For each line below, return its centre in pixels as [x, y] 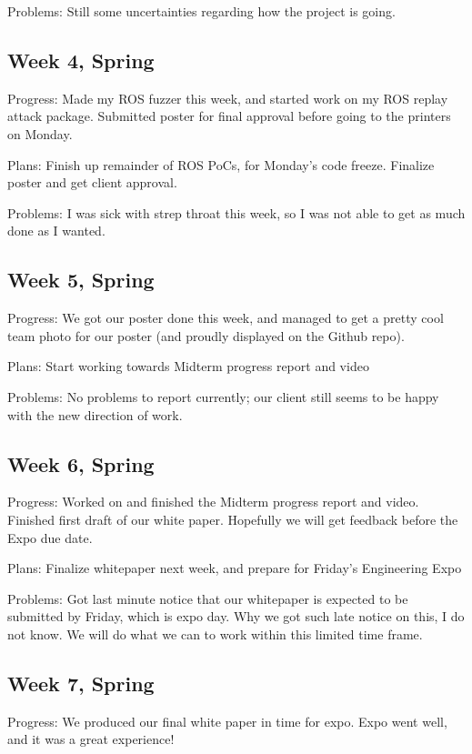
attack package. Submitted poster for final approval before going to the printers [229, 116]
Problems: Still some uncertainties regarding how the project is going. [201, 11]
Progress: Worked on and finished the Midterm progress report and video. [213, 502]
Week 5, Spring [81, 280]
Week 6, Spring [81, 463]
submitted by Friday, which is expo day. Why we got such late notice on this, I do [236, 616]
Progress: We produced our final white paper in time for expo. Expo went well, [227, 721]
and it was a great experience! [91, 739]
